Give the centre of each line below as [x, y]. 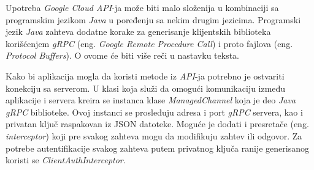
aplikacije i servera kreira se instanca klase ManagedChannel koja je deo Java [151, 100]
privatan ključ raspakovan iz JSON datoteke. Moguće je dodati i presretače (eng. [157, 124]
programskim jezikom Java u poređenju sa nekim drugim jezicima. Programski [153, 19]
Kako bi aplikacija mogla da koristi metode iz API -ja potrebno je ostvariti [145, 76]
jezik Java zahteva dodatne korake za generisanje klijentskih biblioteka [138, 31]
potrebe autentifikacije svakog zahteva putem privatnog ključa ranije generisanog [157, 148]
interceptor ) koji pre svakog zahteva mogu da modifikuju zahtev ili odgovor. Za [154, 135]
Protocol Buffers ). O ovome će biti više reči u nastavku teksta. [122, 55]
